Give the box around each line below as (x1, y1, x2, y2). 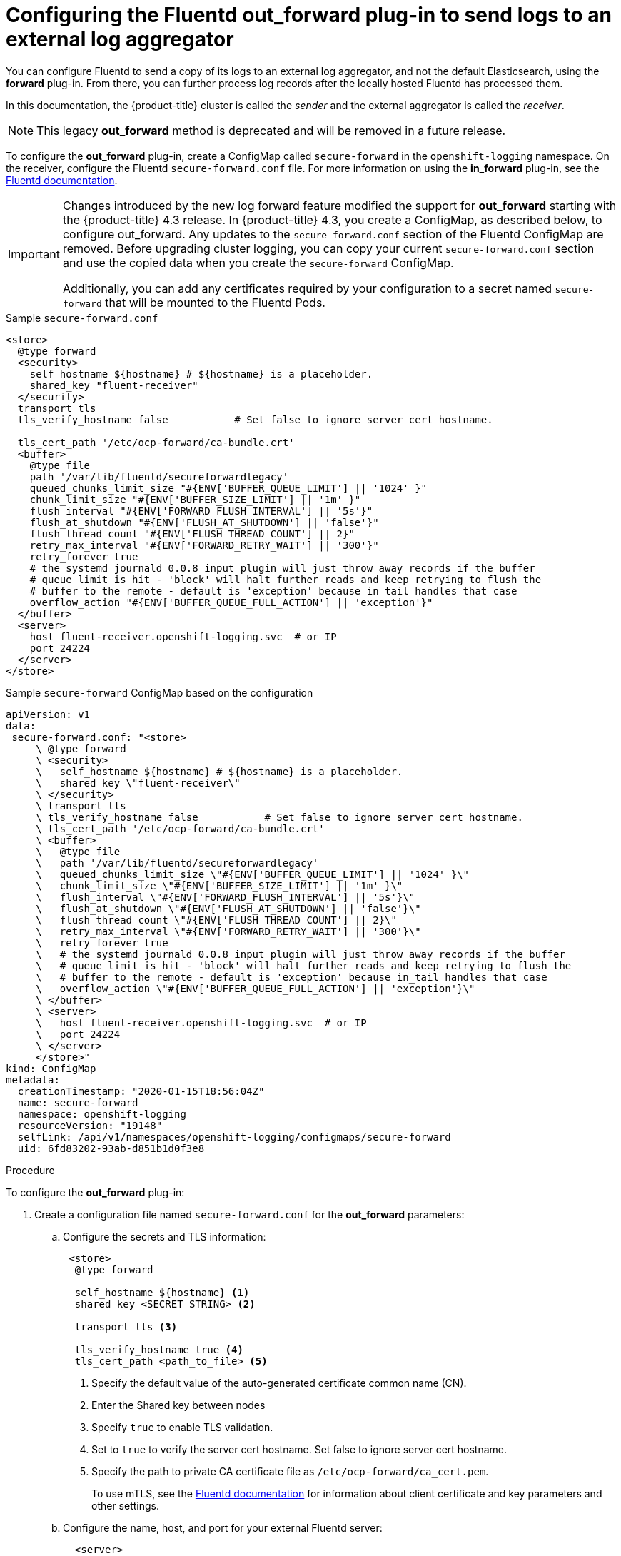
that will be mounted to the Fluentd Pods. (105, 295, 325, 310)
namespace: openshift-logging (17, 1108, 186, 1120)
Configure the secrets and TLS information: (63, 1230, 266, 1243)
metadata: (6, 1073, 60, 1086)
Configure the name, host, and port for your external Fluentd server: (63, 1521, 383, 1534)
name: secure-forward (17, 1096, 138, 1108)
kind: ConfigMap (6, 1062, 96, 1074)
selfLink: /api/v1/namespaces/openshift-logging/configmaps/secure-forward (17, 1131, 451, 1143)
